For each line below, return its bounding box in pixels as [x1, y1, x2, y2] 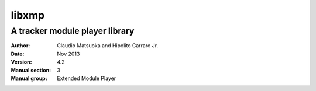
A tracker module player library [11, 26, 135, 36]
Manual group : [11, 75, 47, 82]
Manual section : [11, 66, 51, 73]
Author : [11, 42, 30, 49]
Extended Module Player [57, 75, 116, 82]
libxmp [11, 9, 45, 22]
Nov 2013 [57, 50, 80, 57]
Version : [11, 58, 32, 65]
